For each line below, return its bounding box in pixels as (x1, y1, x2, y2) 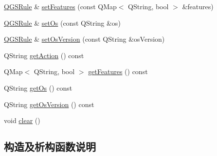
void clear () (4, 115, 40, 125)
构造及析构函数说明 (4, 139, 96, 154)
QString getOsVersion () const (4, 99, 94, 109)
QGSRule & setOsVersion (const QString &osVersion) (4, 34, 165, 44)
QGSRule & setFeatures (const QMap (4, 1, 117, 11)
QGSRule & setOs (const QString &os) (4, 17, 121, 28)
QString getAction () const (4, 50, 84, 60)
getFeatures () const (88, 66, 148, 77)
